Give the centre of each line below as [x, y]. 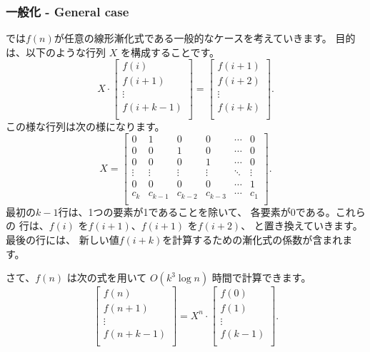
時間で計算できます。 [261, 278]
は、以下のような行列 [56, 52]
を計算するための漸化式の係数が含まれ [252, 240]
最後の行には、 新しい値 [62, 240]
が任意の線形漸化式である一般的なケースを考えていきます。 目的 [205, 38]
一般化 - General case [67, 11]
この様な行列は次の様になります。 [85, 126]
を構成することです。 [170, 52]
